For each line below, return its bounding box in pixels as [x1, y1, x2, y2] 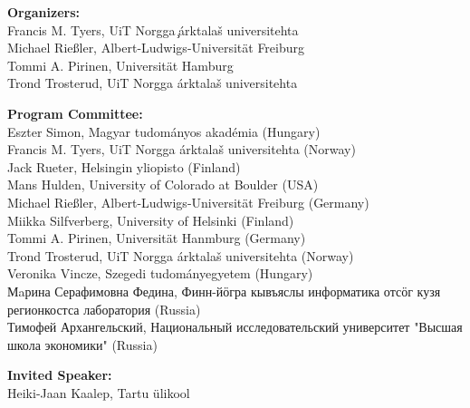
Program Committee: [7, 103, 143, 122]
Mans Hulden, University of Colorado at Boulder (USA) [7, 175, 319, 194]
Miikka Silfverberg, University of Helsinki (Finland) [7, 210, 294, 229]
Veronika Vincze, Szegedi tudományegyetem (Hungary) [7, 264, 313, 283]
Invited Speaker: [7, 365, 112, 384]
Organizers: [7, 3, 81, 21]
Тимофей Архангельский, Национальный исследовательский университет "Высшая [7, 317, 463, 336]
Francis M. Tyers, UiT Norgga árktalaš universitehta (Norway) [7, 140, 356, 159]
